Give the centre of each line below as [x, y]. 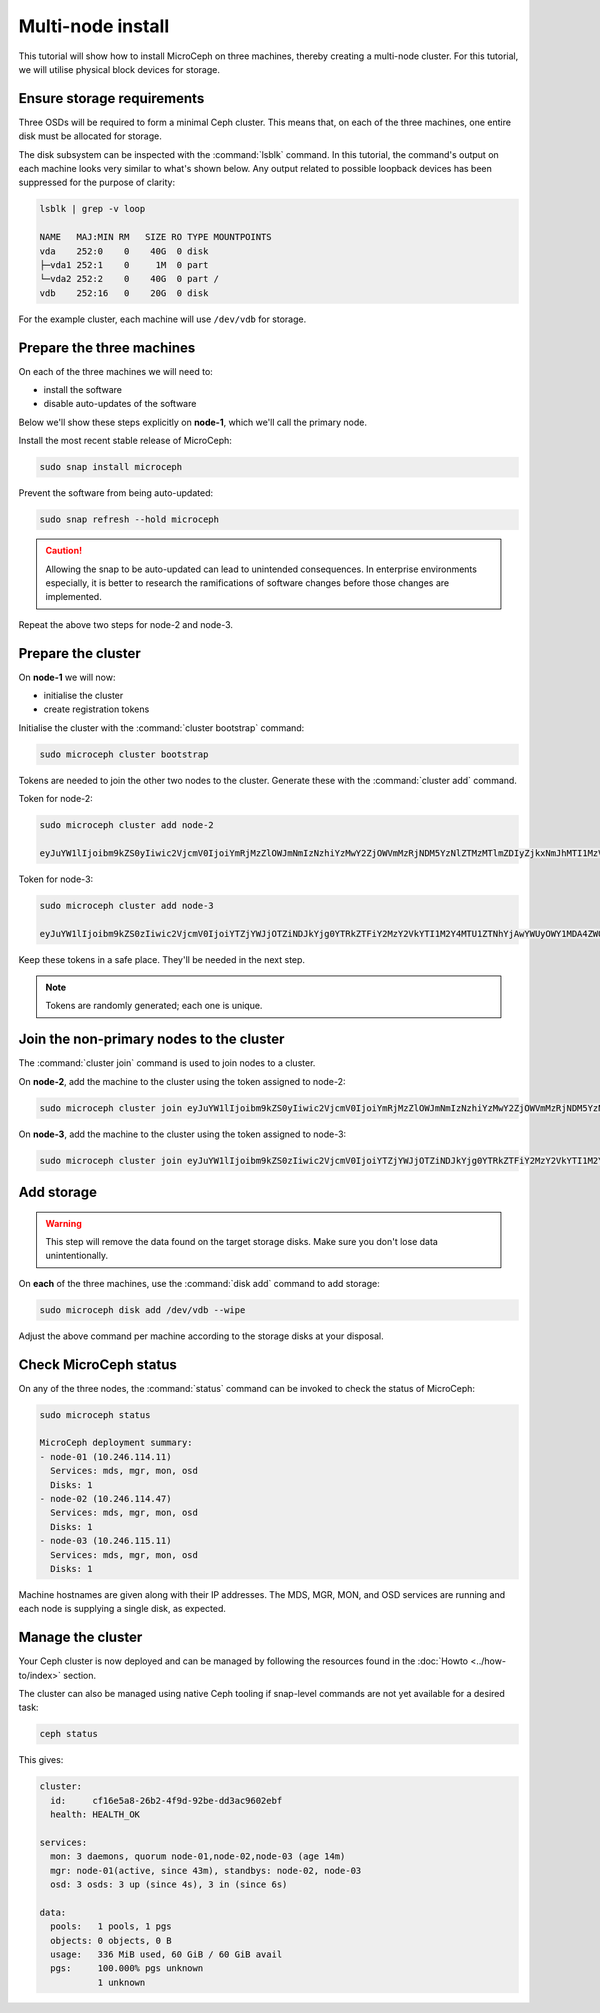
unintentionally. [77, 1256]
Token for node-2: [56, 799]
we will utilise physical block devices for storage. [119, 69]
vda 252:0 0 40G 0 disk [124, 251]
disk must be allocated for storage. [90, 136]
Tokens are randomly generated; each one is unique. [154, 1006]
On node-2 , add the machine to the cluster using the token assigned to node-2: [182, 1081]
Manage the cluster [80, 1637]
